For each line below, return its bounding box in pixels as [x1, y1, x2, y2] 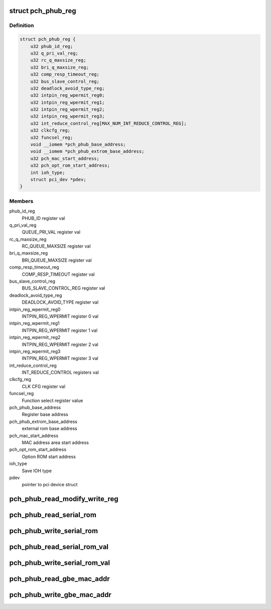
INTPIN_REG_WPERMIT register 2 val [22, 341, 99, 347]
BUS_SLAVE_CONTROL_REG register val [22, 285, 105, 291]
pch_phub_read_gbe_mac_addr [9, 574, 110, 583]
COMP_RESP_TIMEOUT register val [22, 271, 95, 277]
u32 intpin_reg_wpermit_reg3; [30, 113, 105, 119]
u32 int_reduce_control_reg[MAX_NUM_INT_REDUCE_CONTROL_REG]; [30, 120, 187, 126]
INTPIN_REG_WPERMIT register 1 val [22, 327, 98, 333]
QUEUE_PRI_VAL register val [22, 229, 80, 235]
